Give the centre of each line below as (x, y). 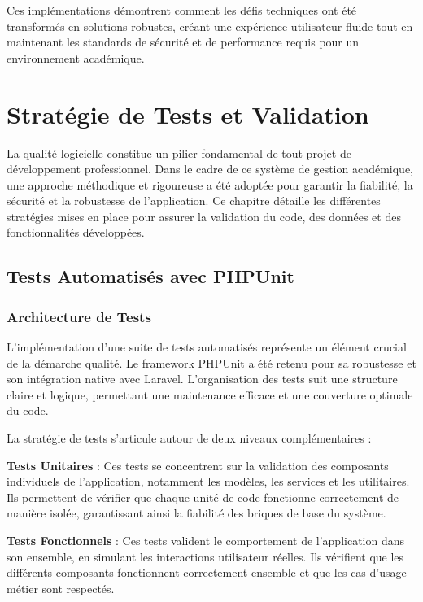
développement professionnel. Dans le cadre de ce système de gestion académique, (210, 169)
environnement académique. (76, 57)
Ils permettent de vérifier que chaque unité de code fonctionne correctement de (203, 497)
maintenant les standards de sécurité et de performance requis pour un (183, 42)
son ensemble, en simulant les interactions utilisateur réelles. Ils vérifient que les (205, 556)
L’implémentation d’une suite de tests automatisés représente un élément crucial (207, 347)
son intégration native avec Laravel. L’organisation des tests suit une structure (202, 379)
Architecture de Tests (79, 316)
